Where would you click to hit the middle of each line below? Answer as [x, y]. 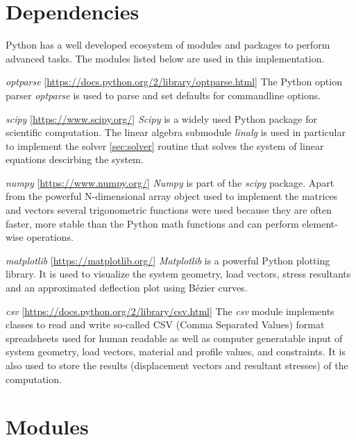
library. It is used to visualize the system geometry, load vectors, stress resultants [178, 274]
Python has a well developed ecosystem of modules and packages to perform [168, 45]
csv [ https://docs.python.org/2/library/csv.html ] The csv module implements [170, 311]
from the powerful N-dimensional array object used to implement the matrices [172, 196]
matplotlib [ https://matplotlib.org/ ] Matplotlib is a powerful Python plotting [168, 260]
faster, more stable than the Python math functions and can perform [152, 223]
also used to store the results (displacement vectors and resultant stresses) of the [177, 365]
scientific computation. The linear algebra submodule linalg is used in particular [176, 132]
